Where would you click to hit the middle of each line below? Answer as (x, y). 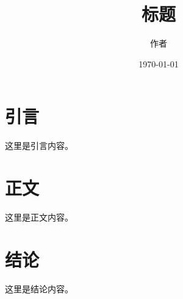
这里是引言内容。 (39, 146)
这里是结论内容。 (39, 288)
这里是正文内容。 (39, 217)
